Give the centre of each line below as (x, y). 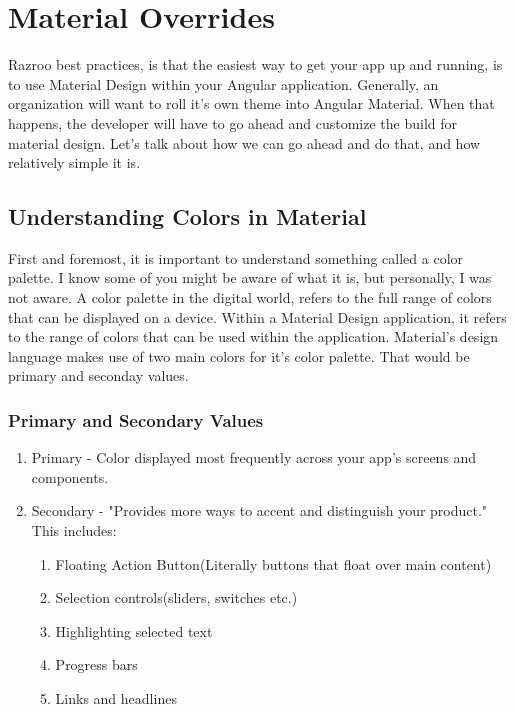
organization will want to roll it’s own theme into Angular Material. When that (251, 103)
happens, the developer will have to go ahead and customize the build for (233, 122)
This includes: (74, 530)
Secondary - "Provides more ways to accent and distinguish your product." (259, 510)
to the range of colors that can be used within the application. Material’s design (253, 336)
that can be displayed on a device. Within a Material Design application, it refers (257, 316)
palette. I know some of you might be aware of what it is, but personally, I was (250, 277)
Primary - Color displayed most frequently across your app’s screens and (254, 457)
